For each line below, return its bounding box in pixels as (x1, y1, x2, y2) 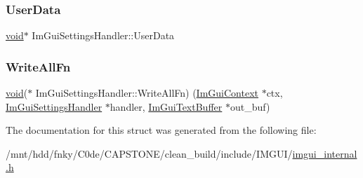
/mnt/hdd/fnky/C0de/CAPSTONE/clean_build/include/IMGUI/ (6, 146, 293, 160)
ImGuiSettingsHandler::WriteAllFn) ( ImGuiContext (35, 85, 258, 100)
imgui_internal (292, 146, 357, 160)
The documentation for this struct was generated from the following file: (6, 123, 317, 137)
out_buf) (230, 99, 270, 114)
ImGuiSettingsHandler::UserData (32, 28, 175, 43)
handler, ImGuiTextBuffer (110, 99, 223, 114)
